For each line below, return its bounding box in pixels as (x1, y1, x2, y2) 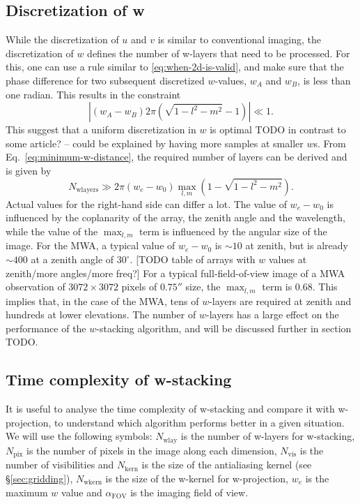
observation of (6, 279, 65, 294)
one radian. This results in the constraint (6, 87, 181, 101)
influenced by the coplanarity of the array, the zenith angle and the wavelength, (6, 210, 345, 225)
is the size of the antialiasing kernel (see (141, 457, 312, 472)
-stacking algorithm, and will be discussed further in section (96, 320, 352, 335)
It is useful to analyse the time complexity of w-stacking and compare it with (6, 401, 335, 416)
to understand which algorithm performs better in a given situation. (54, 415, 345, 429)
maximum (6, 484, 48, 499)
